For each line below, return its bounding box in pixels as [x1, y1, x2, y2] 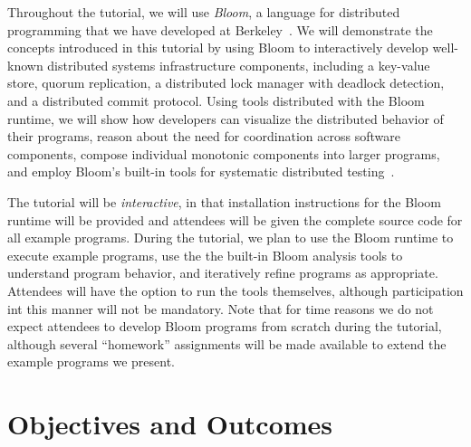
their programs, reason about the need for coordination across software [7, 127, 400, 146]
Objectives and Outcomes [7, 405, 333, 442]
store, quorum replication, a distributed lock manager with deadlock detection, [7, 73, 445, 92]
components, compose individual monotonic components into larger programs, [7, 144, 440, 163]
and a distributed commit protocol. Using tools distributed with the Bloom [7, 90, 425, 109]
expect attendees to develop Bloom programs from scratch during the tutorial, [7, 317, 442, 336]
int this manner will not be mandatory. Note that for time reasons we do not [7, 299, 434, 318]
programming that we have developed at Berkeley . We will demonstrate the [7, 20, 433, 39]
